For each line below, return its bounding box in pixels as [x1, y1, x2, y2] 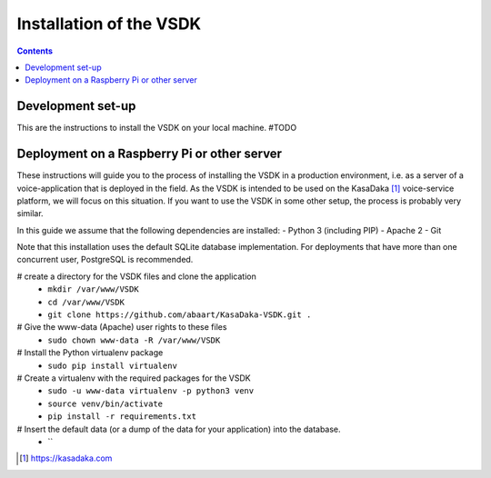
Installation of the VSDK [16, 14, 202, 34]
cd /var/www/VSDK [47, 296, 125, 307]
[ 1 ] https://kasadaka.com [19, 453, 113, 463]
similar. [16, 208, 45, 219]
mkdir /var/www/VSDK [47, 284, 140, 294]
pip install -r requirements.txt [47, 412, 197, 422]
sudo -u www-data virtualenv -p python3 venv [47, 386, 255, 396]
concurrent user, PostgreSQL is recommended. [16, 254, 194, 265]
